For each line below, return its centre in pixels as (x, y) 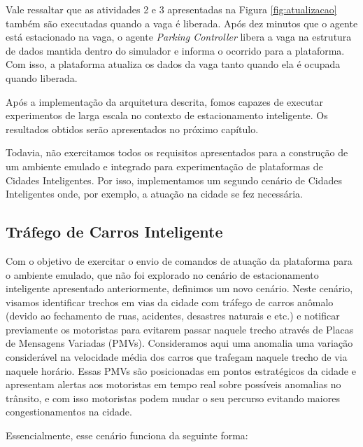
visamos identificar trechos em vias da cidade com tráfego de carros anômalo (170, 302)
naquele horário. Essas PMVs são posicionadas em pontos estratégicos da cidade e (181, 370)
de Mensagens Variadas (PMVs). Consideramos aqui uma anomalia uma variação (179, 343)
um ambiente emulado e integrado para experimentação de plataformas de (164, 166)
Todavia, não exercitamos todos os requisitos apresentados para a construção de (177, 152)
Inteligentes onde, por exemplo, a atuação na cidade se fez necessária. (154, 194)
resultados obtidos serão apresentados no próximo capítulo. (132, 129)
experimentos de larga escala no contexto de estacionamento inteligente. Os (167, 115)
